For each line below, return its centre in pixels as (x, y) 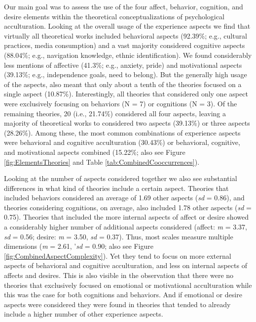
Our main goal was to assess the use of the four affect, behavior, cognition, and (124, 6)
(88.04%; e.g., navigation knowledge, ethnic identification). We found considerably (128, 55)
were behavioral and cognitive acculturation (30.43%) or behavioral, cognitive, (122, 142)
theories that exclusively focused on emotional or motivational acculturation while (128, 285)
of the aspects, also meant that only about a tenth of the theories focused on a (123, 84)
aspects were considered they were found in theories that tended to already (117, 304)
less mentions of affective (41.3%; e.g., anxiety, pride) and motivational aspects (123, 65)
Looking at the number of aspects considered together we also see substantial (121, 178)
